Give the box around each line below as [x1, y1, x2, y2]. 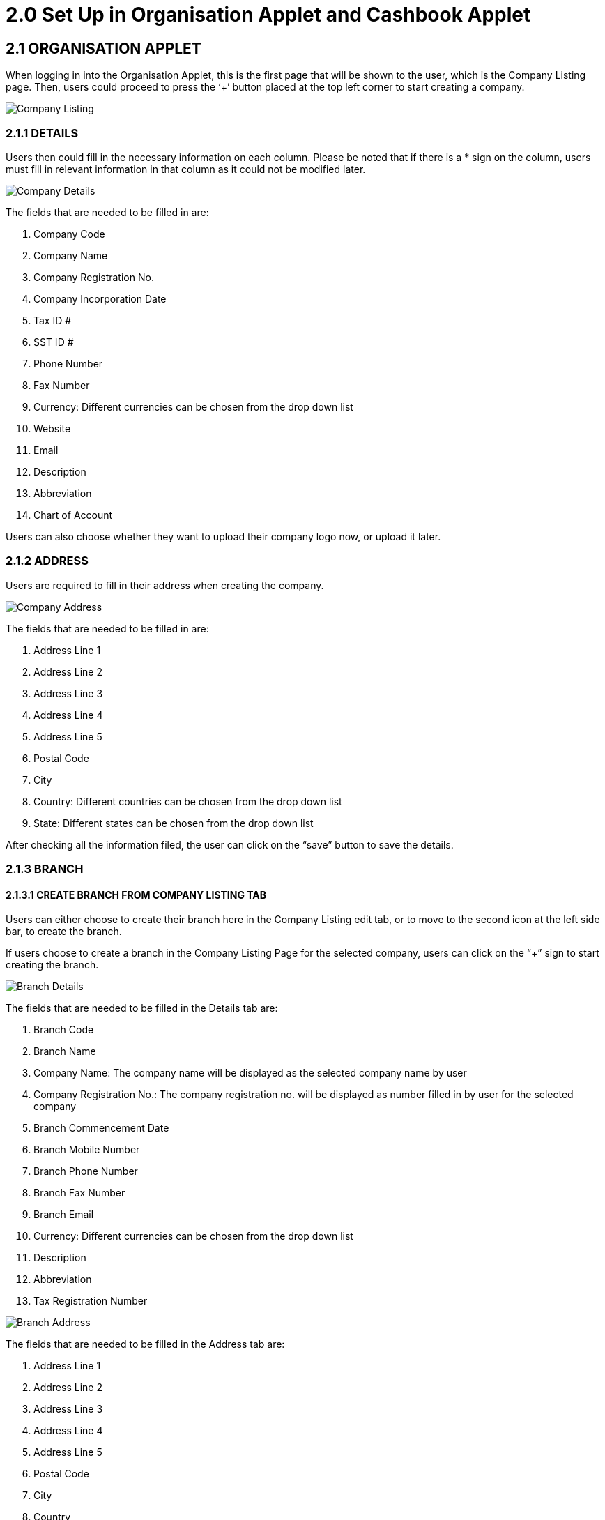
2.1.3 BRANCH [6, 862, 84, 876]
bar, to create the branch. [6, 925, 122, 938]
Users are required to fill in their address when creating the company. [6, 579, 324, 591]
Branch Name [33, 1045, 96, 1058]
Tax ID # [33, 314, 72, 326]
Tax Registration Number [33, 1295, 148, 1307]
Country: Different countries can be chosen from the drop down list [33, 795, 342, 807]
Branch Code [33, 1024, 94, 1036]
